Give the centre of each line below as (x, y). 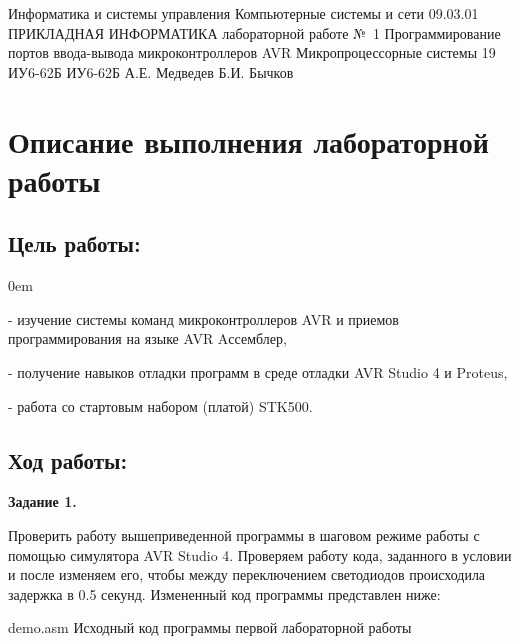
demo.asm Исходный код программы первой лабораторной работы (210, 627)
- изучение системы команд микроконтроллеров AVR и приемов (203, 318)
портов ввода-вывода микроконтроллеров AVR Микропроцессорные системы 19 (252, 52)
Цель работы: (74, 243)
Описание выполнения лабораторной (248, 140)
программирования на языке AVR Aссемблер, (147, 338)
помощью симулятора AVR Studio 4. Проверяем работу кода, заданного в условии (260, 554)
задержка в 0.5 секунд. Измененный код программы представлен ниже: (224, 593)
